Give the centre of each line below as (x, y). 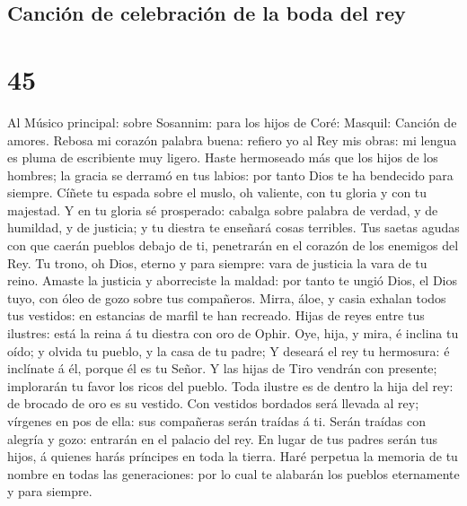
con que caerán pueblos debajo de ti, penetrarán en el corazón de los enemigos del (233, 245)
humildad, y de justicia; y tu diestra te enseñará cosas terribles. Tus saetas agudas (233, 227)
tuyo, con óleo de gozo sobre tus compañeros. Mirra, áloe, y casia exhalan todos (227, 297)
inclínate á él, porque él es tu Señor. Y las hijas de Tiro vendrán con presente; (222, 368)
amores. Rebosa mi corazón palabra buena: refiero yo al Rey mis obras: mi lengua (232, 140)
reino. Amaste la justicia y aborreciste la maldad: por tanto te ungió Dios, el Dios (233, 280)
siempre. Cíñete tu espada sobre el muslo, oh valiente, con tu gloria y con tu (217, 192)
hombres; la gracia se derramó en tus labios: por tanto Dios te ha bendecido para (230, 174)
